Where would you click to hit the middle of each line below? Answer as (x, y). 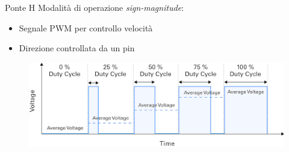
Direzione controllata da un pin (77, 48)
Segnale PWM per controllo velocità (86, 27)
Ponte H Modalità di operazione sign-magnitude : (95, 7)
